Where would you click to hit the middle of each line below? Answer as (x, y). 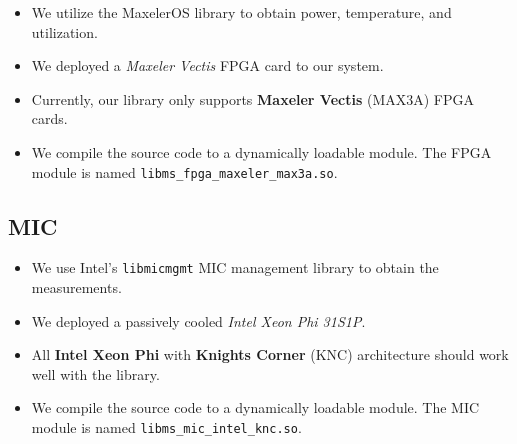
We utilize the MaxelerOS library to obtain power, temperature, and (241, 12)
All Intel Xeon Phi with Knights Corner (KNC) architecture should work (270, 354)
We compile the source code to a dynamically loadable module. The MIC (255, 407)
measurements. (76, 287)
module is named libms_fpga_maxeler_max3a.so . (184, 171)
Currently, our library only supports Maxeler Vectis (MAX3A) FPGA (253, 98)
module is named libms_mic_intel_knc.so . (166, 427)
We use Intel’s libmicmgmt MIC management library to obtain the (235, 267)
